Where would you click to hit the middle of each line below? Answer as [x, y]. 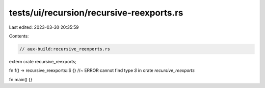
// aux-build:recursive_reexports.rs [65, 49]
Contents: [19, 36]
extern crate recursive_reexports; [43, 61]
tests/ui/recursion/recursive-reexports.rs [96, 13]
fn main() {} [21, 79]
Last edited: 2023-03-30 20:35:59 [44, 27]
